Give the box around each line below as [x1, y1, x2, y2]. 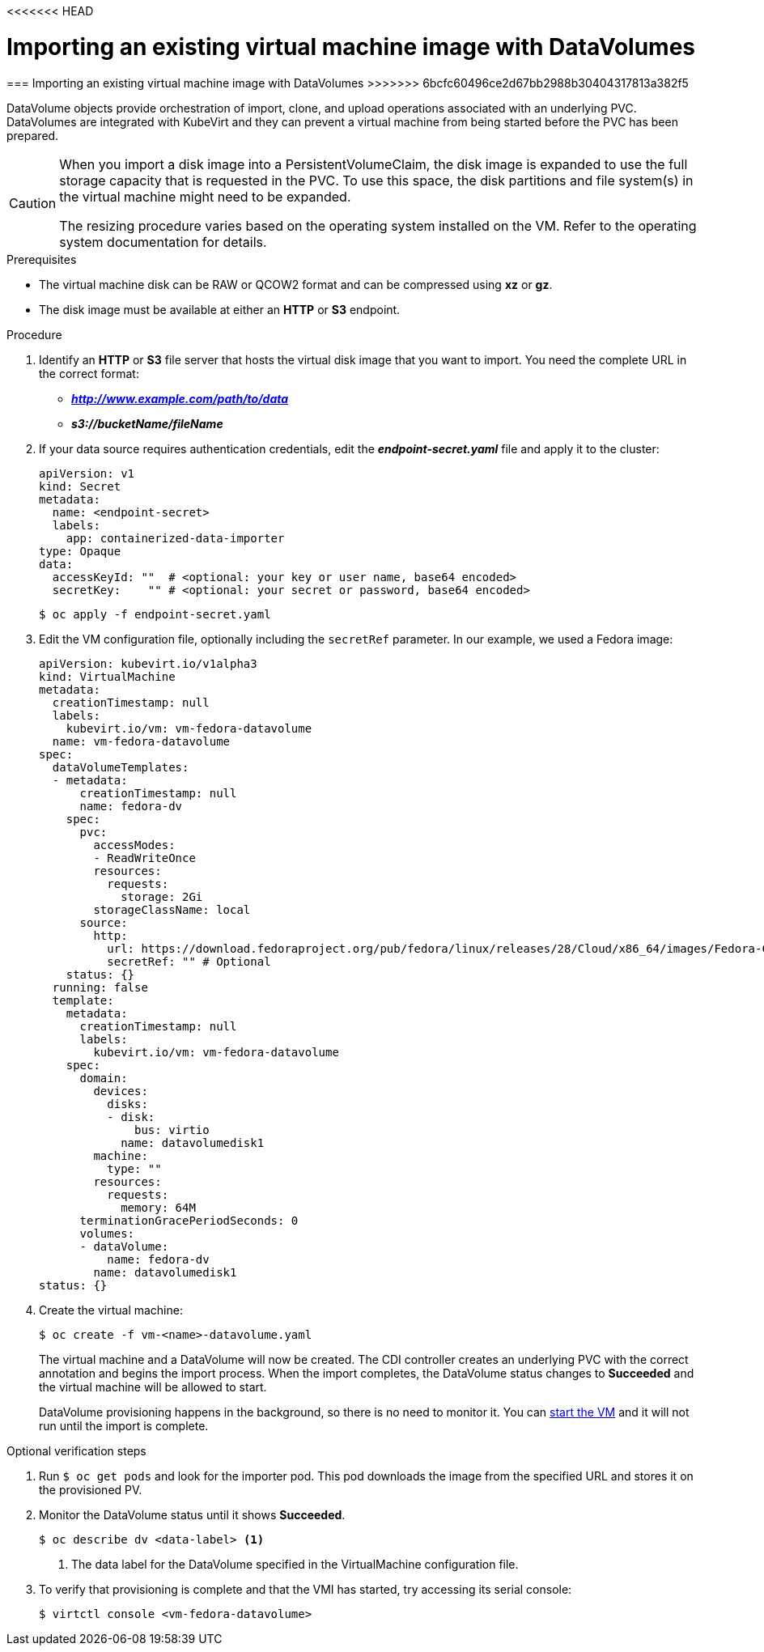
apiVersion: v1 [39, 466, 135, 480]
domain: [79, 1071, 128, 1085]
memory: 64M [121, 1200, 196, 1214]
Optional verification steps [6, 1443, 146, 1458]
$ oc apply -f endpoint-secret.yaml [39, 607, 271, 621]
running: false [52, 980, 148, 994]
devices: [93, 1084, 148, 1098]
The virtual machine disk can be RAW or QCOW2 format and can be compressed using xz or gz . [39, 277, 553, 291]
